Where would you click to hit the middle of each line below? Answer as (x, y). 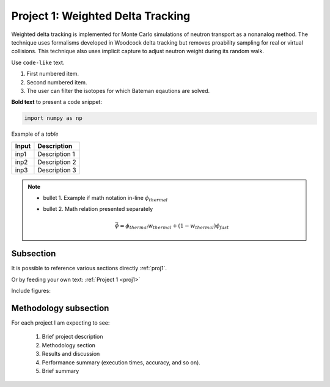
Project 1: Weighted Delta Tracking (101, 16)
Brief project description (72, 337)
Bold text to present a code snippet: (57, 102)
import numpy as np (53, 118)
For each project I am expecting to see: (61, 323)
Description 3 (57, 170)
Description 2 (57, 162)
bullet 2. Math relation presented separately (98, 209)
